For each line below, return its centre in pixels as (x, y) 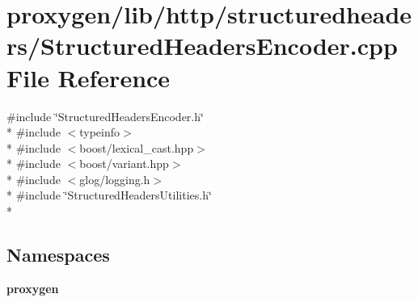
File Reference (89, 77)
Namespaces (58, 255)
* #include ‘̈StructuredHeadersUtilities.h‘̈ (109, 195)
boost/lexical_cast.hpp (137, 147)
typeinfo (100, 132)
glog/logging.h (115, 179)
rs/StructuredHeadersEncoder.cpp (202, 46)
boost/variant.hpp (124, 164)
